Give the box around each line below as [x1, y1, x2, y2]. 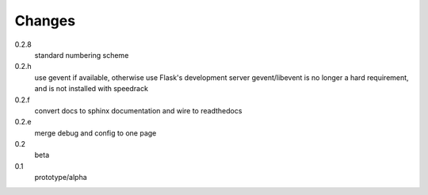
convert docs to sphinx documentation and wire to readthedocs [34, 105, 243, 115]
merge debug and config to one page [34, 128, 157, 138]
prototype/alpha [34, 173, 87, 182]
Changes [14, 12, 75, 29]
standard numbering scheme [34, 50, 129, 59]
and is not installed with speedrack [34, 84, 148, 94]
